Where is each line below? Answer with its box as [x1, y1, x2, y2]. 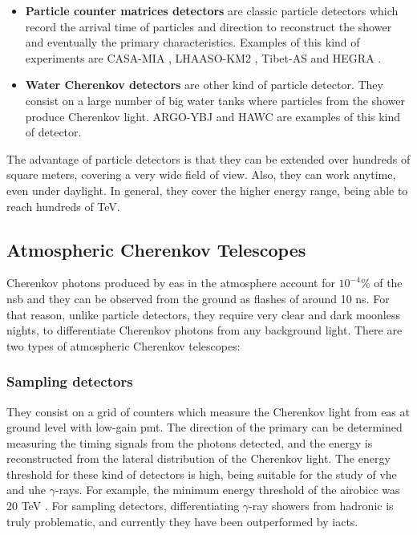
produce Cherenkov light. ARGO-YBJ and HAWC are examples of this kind [25, 107, 401, 124]
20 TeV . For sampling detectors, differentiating [6, 497, 240, 514]
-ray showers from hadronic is [249, 497, 394, 514]
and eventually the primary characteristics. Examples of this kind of [25, 34, 360, 51]
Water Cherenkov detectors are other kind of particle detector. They [25, 76, 383, 93]
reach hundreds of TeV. [6, 197, 120, 214]
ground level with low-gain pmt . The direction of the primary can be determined [6, 419, 403, 436]
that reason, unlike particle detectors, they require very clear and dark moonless [6, 306, 401, 322]
